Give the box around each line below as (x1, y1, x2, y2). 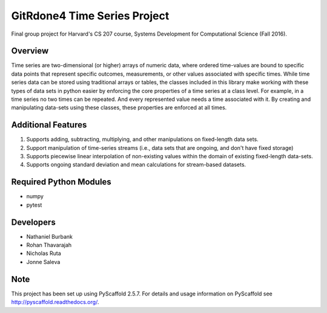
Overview (11, 46, 49, 56)
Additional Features (11, 120, 87, 130)
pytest (26, 201, 42, 208)
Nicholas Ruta (26, 250, 61, 257)
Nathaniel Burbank (26, 233, 73, 240)
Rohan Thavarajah (26, 242, 72, 249)
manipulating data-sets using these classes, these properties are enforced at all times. (11, 104, 227, 111)
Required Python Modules (11, 177, 111, 187)
